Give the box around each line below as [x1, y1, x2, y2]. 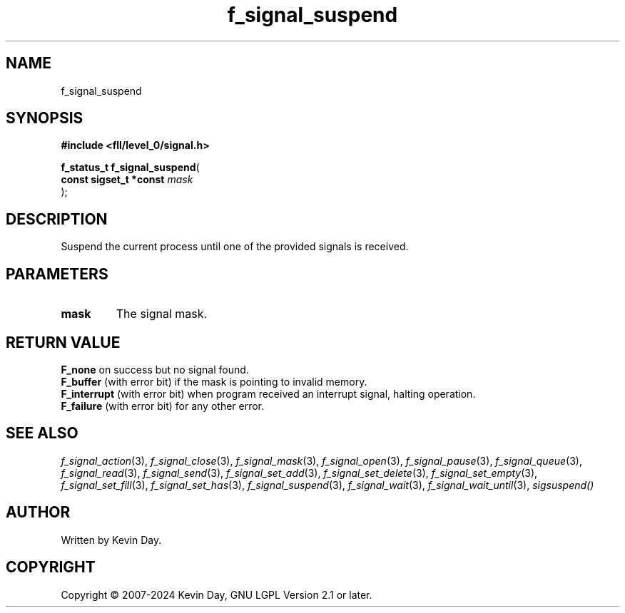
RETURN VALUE [6, 333, 121, 351]
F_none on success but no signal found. [61, 363, 249, 376]
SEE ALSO [6, 424, 78, 443]
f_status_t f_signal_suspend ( [61, 161, 200, 174]
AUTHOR [6, 503, 71, 522]
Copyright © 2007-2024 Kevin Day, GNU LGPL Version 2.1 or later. [61, 588, 372, 601]
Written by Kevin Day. [61, 533, 162, 546]
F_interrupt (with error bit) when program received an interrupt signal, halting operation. [61, 387, 476, 400]
